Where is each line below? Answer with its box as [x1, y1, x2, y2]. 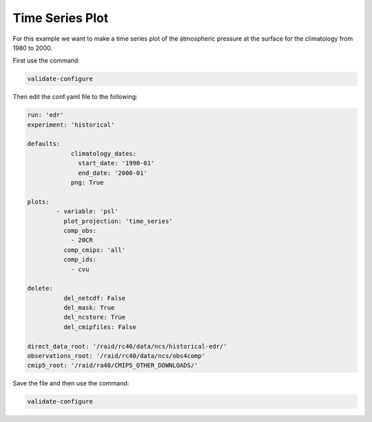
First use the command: [12, 56, 81, 65]
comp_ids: [63, 255, 96, 264]
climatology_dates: [70, 149, 137, 158]
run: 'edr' [27, 111, 64, 119]
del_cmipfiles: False [63, 323, 137, 330]
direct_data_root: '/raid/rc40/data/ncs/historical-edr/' [27, 342, 227, 350]
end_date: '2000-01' [78, 169, 147, 177]
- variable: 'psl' [56, 207, 118, 215]
